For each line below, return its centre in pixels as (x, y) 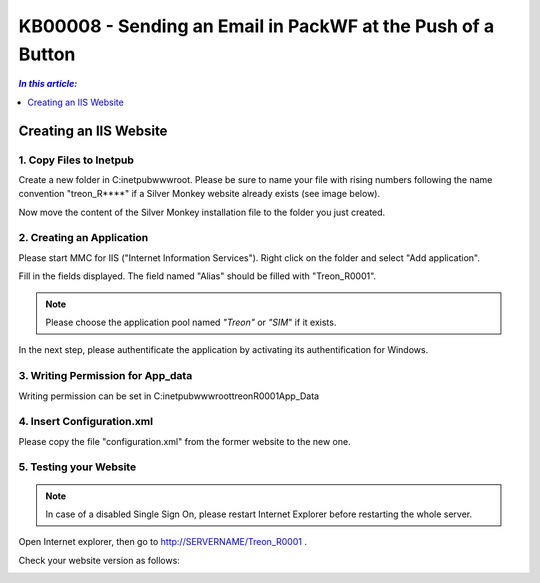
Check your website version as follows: (99, 560)
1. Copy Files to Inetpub (76, 160)
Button (47, 54)
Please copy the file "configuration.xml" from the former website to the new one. (184, 441)
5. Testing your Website (77, 467)
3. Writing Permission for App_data (105, 376)
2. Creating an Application (83, 238)
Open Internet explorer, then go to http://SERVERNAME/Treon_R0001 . (162, 542)
